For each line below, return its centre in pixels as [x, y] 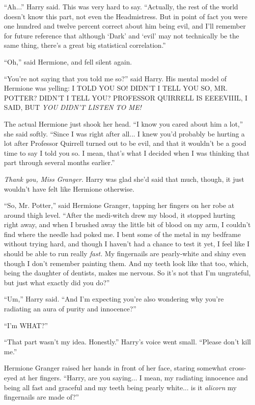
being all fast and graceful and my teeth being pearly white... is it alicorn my [120, 387]
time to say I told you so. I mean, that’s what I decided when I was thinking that [127, 152]
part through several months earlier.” [59, 162]
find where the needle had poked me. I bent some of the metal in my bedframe [122, 234]
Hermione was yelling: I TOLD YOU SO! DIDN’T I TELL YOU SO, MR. [116, 88]
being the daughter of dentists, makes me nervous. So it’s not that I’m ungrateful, [127, 273]
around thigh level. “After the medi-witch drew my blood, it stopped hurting [120, 215]
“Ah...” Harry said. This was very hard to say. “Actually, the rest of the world [121, 6]
